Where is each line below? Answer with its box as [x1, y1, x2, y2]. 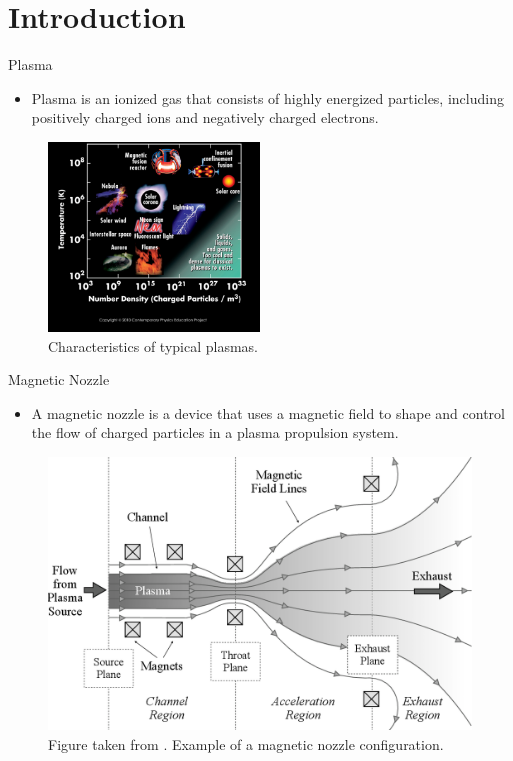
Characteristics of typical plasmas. [48, 335, 258, 356]
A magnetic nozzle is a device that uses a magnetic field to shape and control [31, 402, 505, 423]
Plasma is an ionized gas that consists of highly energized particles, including [31, 87, 504, 108]
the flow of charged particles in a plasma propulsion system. [31, 422, 399, 443]
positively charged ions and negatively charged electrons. [31, 107, 379, 128]
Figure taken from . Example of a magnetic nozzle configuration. [48, 733, 444, 754]
